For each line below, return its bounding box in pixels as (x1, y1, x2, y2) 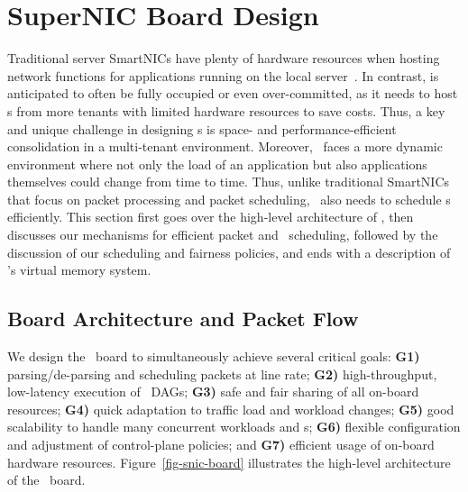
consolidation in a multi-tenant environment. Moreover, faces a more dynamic (7, 137, 443, 156)
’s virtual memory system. (7, 260, 151, 279)
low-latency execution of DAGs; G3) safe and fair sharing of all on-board (7, 382, 419, 401)
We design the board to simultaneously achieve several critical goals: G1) (7, 347, 420, 366)
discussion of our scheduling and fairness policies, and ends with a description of (7, 242, 451, 261)
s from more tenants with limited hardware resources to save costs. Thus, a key (7, 101, 445, 120)
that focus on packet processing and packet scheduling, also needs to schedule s (7, 189, 451, 208)
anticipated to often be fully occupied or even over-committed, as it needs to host (7, 84, 458, 103)
